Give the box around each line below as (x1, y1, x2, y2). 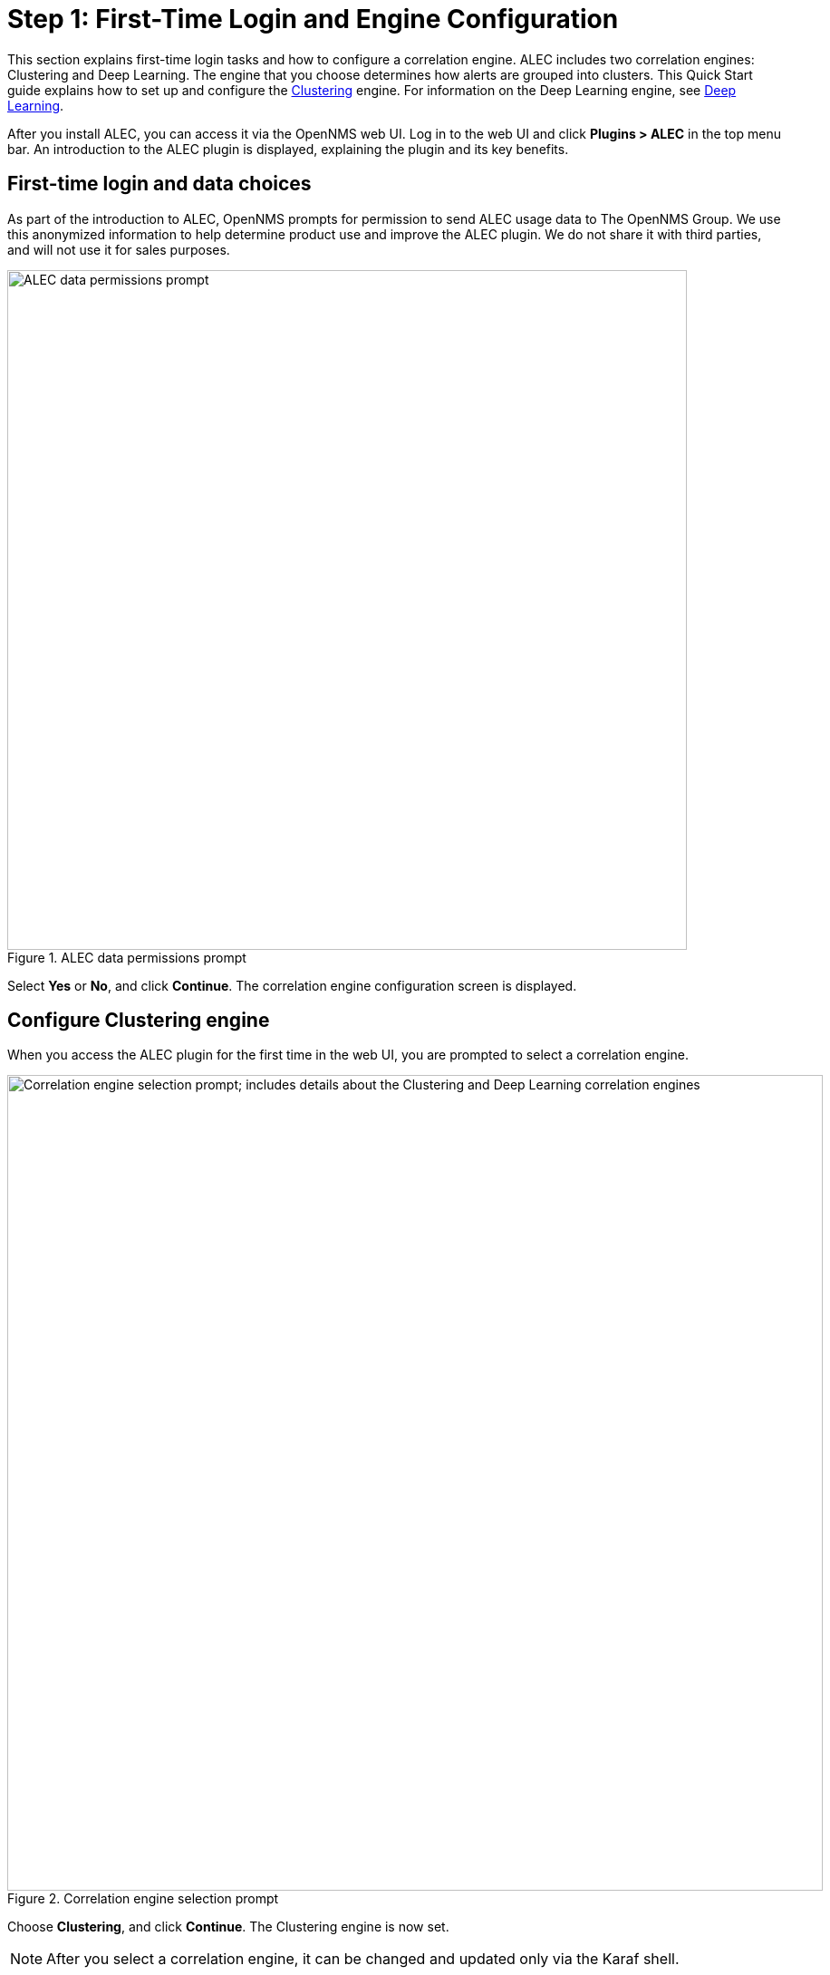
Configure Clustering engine (7, 1009, 270, 1032)
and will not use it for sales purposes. (7, 241, 230, 257)
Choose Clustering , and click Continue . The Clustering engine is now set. (7, 1919, 449, 1935)
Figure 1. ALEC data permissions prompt (7, 949, 246, 965)
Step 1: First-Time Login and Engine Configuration (7, 4, 619, 34)
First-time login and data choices (7, 172, 312, 196)
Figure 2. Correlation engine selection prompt (7, 1891, 279, 1907)
